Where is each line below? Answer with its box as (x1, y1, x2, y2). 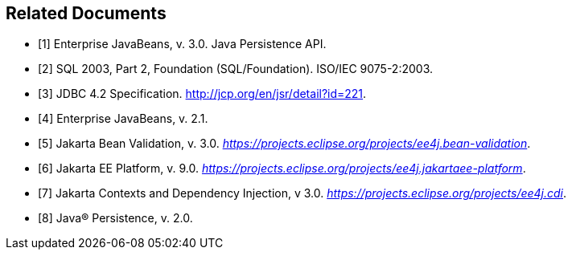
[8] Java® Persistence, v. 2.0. (38, 211, 193, 226)
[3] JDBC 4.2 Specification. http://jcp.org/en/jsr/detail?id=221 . (38, 87, 367, 101)
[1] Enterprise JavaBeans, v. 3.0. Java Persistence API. (38, 37, 327, 51)
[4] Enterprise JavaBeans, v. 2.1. (38, 112, 208, 126)
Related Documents (6, 3, 167, 23)
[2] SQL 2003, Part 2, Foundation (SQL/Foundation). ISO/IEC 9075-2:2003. (38, 62, 433, 76)
